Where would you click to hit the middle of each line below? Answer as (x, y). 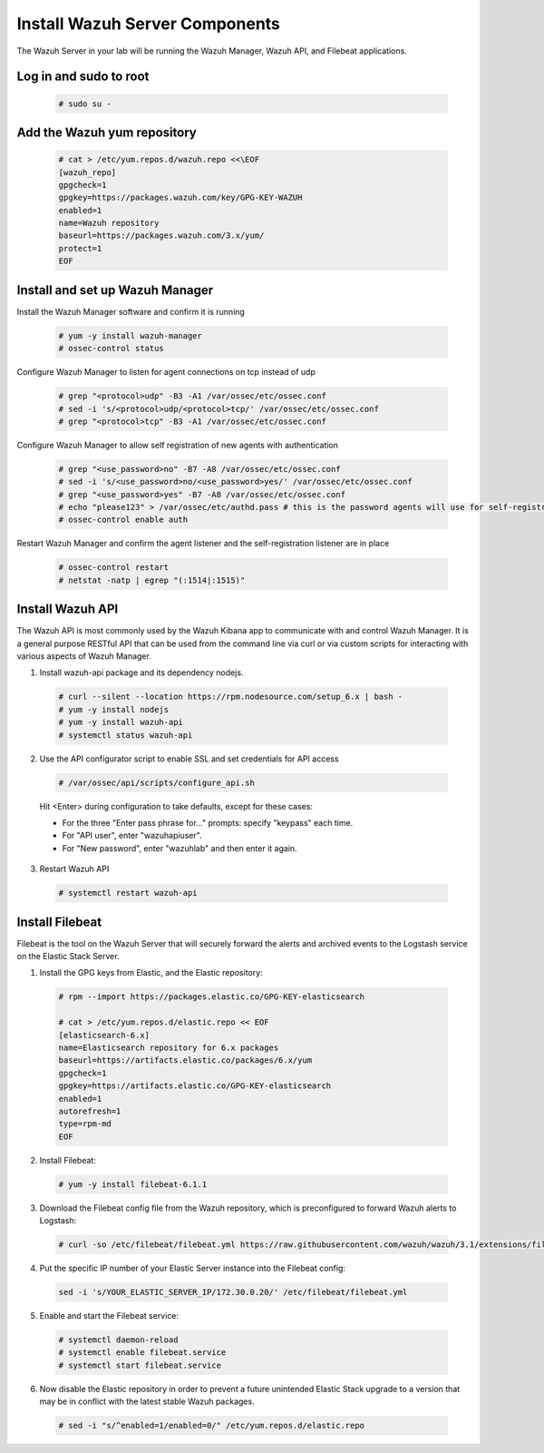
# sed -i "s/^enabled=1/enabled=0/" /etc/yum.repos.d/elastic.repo (212, 1426)
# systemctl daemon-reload (118, 1340)
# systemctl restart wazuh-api (128, 893)
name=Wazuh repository (109, 223)
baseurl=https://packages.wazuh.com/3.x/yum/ (161, 236)
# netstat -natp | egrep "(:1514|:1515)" (152, 580)
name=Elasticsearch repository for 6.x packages (169, 1047)
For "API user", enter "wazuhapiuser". (132, 836)
